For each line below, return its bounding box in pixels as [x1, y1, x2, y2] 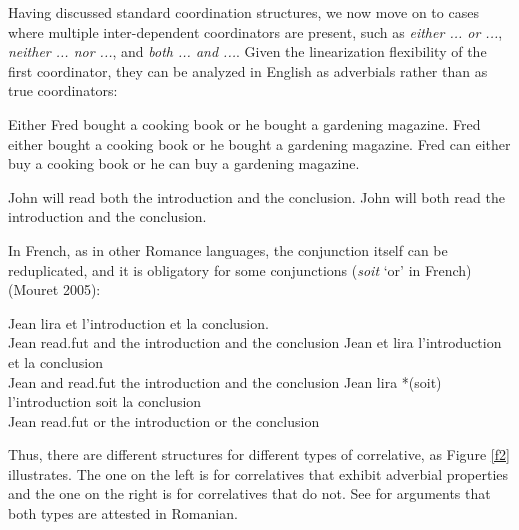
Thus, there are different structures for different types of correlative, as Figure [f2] [8, 444, 510, 465]
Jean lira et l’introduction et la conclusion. [8, 312, 269, 333]
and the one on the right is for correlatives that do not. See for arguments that [8, 483, 491, 504]
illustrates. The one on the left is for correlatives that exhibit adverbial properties [8, 463, 509, 484]
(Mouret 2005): [8, 279, 101, 300]
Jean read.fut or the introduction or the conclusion [8, 410, 320, 431]
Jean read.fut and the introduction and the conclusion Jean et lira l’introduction [8, 332, 502, 353]
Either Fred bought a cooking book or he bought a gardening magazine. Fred [8, 113, 481, 134]
